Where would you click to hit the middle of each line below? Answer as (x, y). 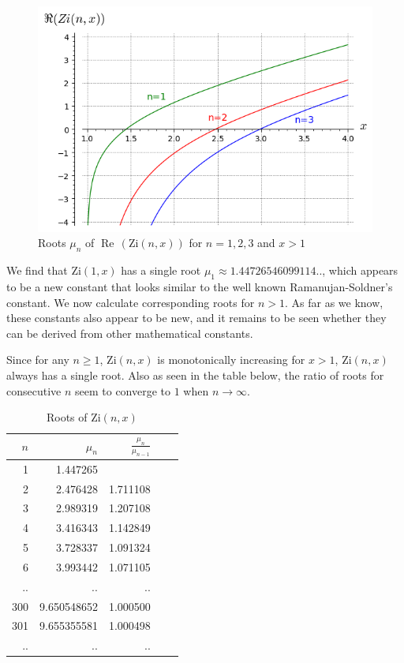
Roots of (67, 417)
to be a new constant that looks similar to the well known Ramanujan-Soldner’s (200, 286)
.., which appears (357, 270)
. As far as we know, (334, 302)
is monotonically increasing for (231, 360)
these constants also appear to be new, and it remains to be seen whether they (196, 318)
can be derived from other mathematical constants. (130, 333)
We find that (37, 270)
